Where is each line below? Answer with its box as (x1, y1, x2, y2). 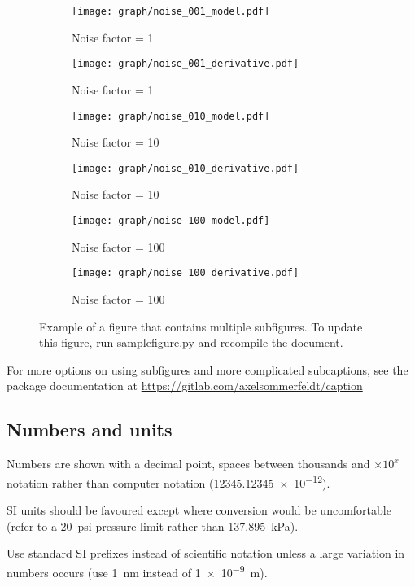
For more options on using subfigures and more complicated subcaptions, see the (7, 361, 408, 378)
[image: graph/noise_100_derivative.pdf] (72, 267, 299, 279)
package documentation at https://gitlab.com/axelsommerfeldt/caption (7, 377, 363, 394)
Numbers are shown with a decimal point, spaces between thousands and (7, 455, 370, 472)
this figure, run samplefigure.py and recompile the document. (39, 334, 343, 351)
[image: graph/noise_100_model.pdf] (72, 215, 270, 226)
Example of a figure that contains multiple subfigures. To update (39, 318, 363, 335)
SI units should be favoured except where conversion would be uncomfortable (7, 501, 391, 518)
